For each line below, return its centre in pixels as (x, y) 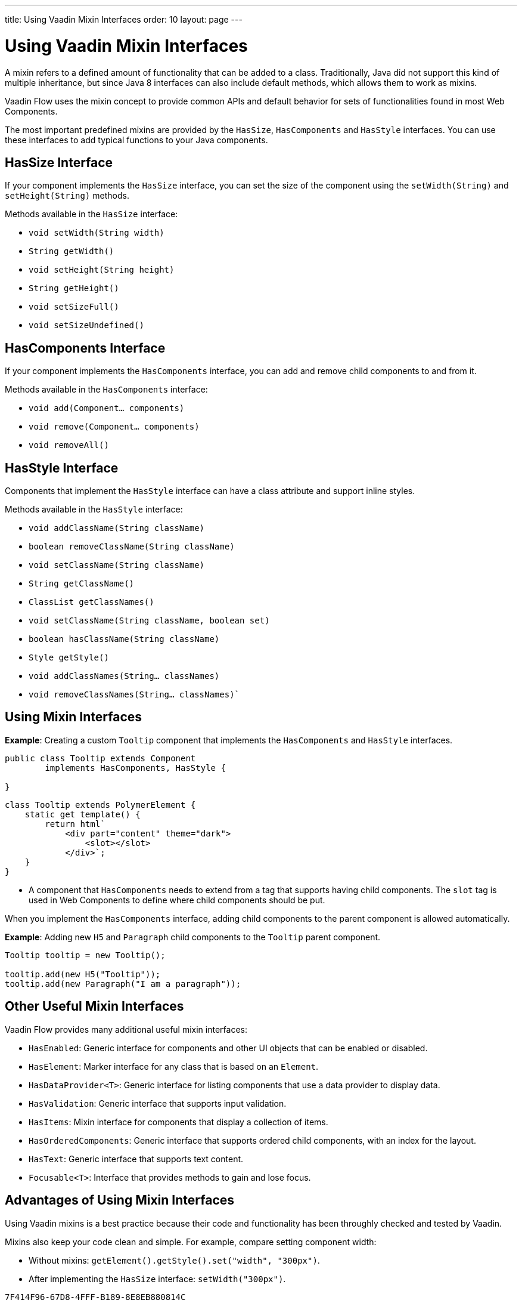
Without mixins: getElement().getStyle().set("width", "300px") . (174, 1260)
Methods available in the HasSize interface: (91, 214)
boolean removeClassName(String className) (132, 547)
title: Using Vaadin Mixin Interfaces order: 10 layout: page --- (124, 19)
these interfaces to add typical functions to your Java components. (136, 140)
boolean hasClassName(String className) (124, 639)
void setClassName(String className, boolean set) (149, 621)
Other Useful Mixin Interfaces (94, 1006)
